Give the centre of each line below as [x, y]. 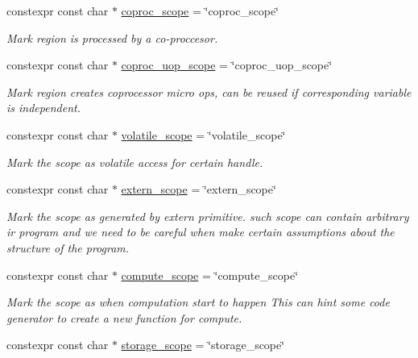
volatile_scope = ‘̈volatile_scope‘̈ [203, 134]
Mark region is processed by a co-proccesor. [112, 37]
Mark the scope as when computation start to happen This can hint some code [198, 302]
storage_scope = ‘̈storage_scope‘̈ [203, 345]
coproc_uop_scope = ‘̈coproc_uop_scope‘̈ [227, 65]
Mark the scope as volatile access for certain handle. [135, 162]
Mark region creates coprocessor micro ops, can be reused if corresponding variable [209, 92]
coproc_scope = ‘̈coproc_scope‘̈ [200, 10]
